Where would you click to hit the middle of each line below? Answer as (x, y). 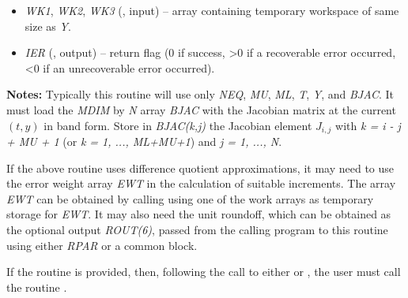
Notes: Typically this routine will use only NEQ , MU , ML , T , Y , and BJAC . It (200, 94)
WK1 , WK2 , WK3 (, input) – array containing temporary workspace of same (212, 10)
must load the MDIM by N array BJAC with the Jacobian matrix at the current (201, 109)
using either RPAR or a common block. (102, 245)
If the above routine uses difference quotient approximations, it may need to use (200, 168)
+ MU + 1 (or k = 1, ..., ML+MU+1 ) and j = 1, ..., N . (144, 142)
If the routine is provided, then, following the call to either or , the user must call (204, 272)
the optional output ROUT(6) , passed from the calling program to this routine (197, 229)
